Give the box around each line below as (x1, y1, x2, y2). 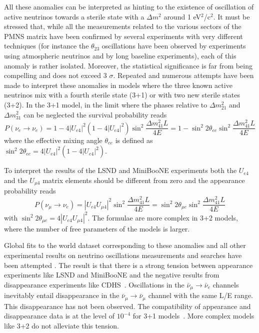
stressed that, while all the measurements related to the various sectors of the (4, 21, 241, 31)
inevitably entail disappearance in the (4, 290, 119, 300)
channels (212, 279, 239, 289)
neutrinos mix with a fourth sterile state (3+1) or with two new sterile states (4, 89, 240, 100)
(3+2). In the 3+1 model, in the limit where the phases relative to (4, 99, 207, 109)
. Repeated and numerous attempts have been (113, 70, 254, 80)
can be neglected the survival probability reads (23, 109, 167, 119)
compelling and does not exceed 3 (4, 70, 107, 80)
